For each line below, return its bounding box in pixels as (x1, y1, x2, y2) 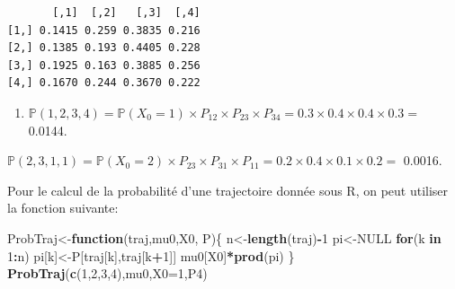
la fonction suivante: (7, 198, 119, 217)
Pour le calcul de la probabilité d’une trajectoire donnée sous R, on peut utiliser (7, 180, 449, 199)
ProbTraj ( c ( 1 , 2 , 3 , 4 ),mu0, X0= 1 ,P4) (7, 264, 208, 283)
